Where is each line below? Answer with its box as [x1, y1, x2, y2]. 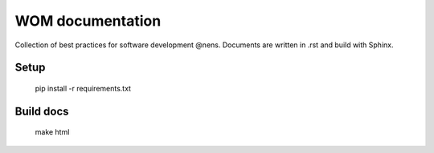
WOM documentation [14, 12, 162, 30]
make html [35, 127, 70, 137]
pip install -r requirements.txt [35, 83, 132, 93]
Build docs [14, 104, 69, 118]
